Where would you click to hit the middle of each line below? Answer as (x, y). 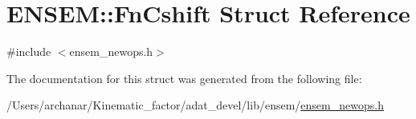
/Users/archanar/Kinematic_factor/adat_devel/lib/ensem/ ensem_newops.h (195, 105)
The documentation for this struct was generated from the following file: (184, 78)
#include (29, 52)
